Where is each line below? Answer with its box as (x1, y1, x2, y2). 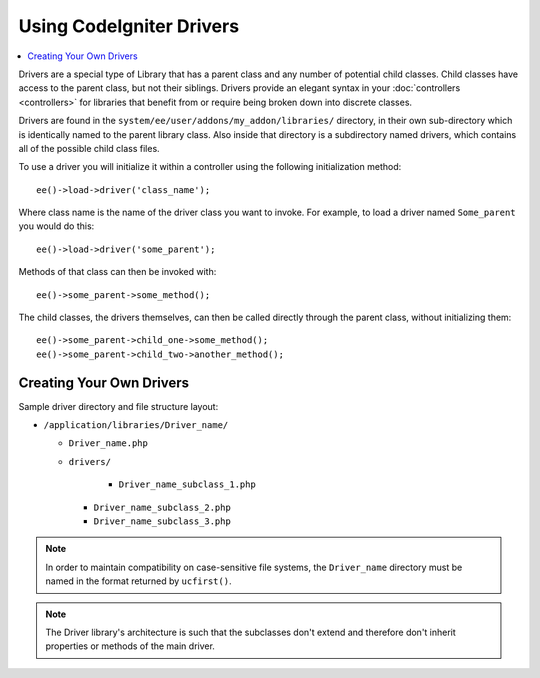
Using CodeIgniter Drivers (18, 15, 240, 37)
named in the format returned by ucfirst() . (45, 575, 232, 587)
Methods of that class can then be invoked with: (18, 266, 217, 278)
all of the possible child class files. (18, 142, 160, 154)
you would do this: (18, 220, 95, 232)
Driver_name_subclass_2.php (93, 501, 232, 513)
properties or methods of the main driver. (45, 640, 215, 652)
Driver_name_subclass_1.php (118, 479, 257, 490)
